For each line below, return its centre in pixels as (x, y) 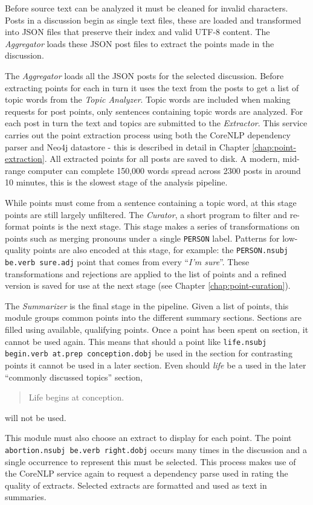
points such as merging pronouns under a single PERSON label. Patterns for (142, 238)
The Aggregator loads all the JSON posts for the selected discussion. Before (144, 75)
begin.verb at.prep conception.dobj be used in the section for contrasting (149, 353)
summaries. (26, 497)
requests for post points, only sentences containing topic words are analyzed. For (154, 111)
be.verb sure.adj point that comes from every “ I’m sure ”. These (127, 262)
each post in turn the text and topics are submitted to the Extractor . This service (156, 123)
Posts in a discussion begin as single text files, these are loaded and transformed (153, 20)
